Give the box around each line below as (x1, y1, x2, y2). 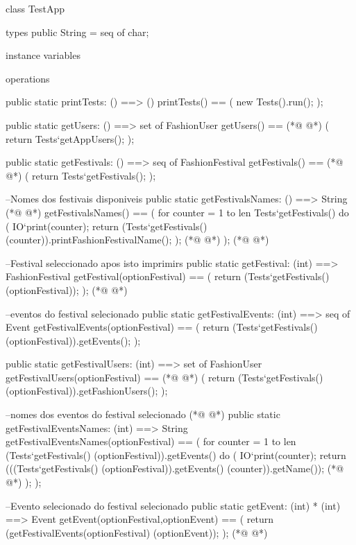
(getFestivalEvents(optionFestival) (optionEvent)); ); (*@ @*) (6, 525, 268, 539)
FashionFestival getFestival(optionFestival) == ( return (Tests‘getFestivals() (6, 269, 330, 284)
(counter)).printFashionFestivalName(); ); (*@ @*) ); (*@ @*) (6, 232, 269, 247)
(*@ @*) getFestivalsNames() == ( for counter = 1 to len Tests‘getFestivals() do (6, 205, 349, 219)
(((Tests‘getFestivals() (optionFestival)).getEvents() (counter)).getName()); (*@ (6, 461, 344, 476)
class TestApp (6, 1, 65, 15)
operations (6, 71, 50, 85)
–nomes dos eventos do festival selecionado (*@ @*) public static (6, 407, 280, 422)
